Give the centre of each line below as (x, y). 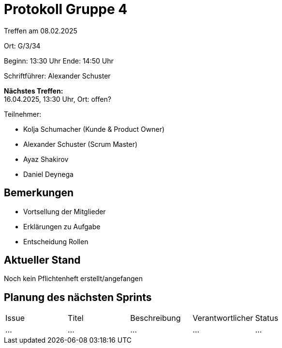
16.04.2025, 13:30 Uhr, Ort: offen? (58, 99)
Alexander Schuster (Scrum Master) (81, 144)
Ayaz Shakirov (46, 159)
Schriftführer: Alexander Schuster (57, 76)
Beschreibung (156, 318)
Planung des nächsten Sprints (78, 297)
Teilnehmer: (23, 114)
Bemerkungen (39, 193)
